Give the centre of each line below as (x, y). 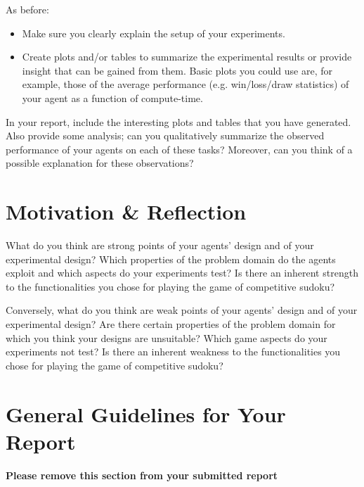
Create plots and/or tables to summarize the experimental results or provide (187, 57)
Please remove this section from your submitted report (142, 475)
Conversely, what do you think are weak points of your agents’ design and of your (182, 310)
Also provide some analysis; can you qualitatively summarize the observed (165, 135)
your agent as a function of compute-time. (112, 97)
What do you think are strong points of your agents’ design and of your (160, 245)
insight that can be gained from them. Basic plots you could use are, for (177, 70)
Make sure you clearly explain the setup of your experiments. (154, 33)
